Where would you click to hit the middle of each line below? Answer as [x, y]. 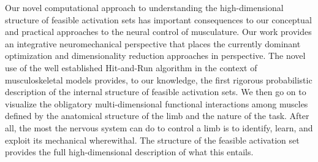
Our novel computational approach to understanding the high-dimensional [144, 7]
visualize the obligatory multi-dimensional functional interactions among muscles [157, 103]
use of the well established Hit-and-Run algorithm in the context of [131, 67]
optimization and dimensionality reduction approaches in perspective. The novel [155, 56]
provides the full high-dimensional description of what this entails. [129, 152]
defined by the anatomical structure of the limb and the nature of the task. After [157, 116]
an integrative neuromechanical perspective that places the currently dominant [153, 43]
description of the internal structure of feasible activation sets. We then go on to [156, 92]
